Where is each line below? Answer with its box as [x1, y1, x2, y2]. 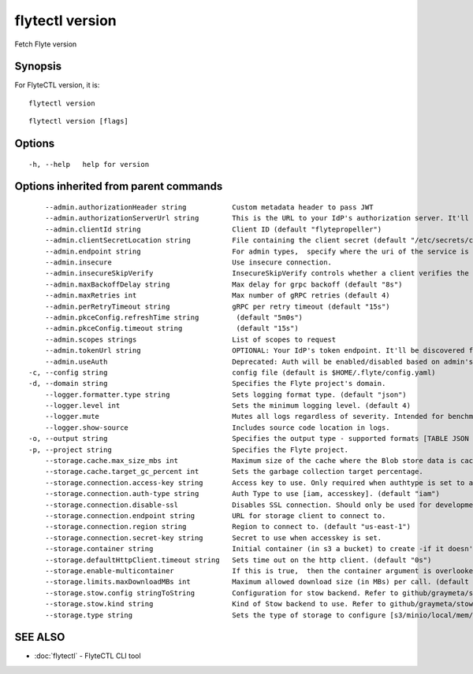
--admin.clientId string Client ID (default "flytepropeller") [44, 224, 382, 234]
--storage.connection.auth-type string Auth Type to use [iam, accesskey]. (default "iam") [44, 489, 441, 498]
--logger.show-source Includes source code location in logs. [44, 423, 390, 432]
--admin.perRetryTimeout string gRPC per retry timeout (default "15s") [44, 302, 390, 311]
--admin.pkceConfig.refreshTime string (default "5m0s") [44, 313, 304, 322]
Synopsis [14, 60, 62, 73]
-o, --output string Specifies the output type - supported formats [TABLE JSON [28, 434, 469, 443]
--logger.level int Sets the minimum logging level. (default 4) [44, 402, 412, 410]
